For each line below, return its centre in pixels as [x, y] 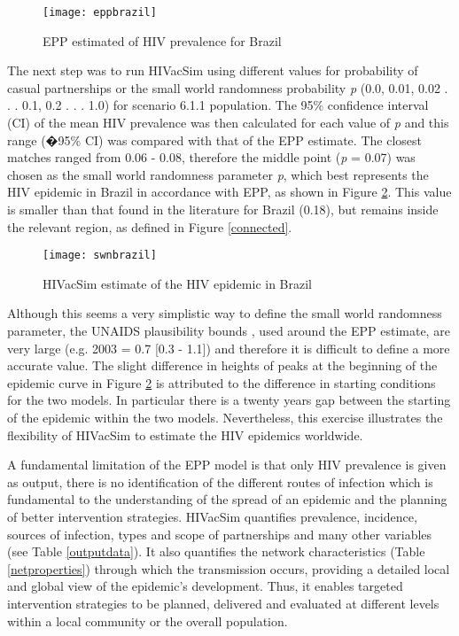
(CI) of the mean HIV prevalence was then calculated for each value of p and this [228, 123]
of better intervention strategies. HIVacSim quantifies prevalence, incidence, [212, 516]
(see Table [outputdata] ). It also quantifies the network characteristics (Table [216, 551]
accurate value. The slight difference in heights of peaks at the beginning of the [222, 365]
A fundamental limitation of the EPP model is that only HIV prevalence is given [227, 465]
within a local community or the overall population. [148, 620]
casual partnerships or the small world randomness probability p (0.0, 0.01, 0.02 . [228, 87]
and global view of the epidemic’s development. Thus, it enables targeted [205, 586]
